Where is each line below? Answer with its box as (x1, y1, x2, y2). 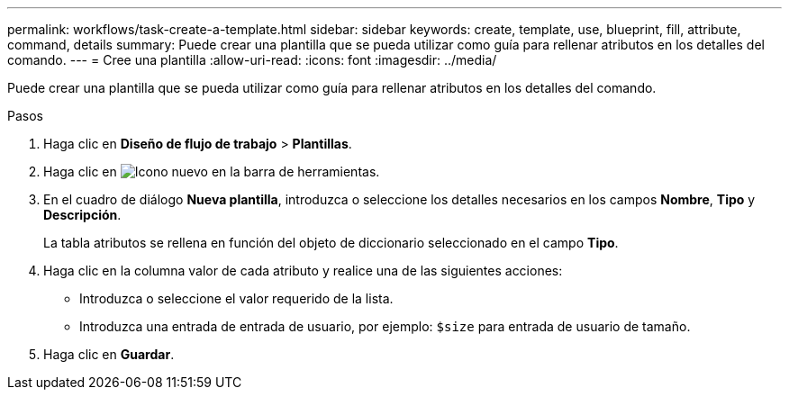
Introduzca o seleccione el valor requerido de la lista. (79, 291, 394, 306)
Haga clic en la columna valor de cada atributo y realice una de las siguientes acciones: (43, 263, 563, 278)
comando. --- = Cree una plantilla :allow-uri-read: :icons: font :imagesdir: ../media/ (7, 52, 497, 68)
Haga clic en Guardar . (43, 347, 175, 362)
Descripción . (43, 207, 122, 222)
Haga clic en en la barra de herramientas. (43, 164, 380, 179)
